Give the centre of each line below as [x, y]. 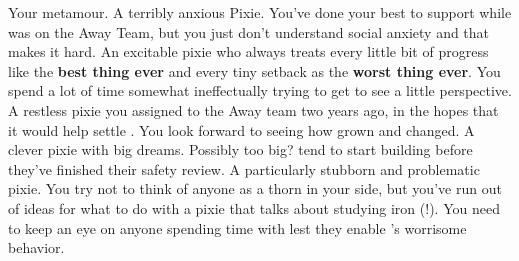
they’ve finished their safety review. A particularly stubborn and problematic [244, 168]
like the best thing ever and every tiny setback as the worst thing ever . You [254, 70]
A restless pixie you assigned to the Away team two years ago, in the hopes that [253, 109]
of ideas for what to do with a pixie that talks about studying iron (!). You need [254, 207]
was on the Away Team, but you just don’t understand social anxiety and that [249, 31]
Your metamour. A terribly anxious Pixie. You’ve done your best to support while [260, 12]
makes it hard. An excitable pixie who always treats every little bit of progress [248, 51]
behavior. [36, 247]
